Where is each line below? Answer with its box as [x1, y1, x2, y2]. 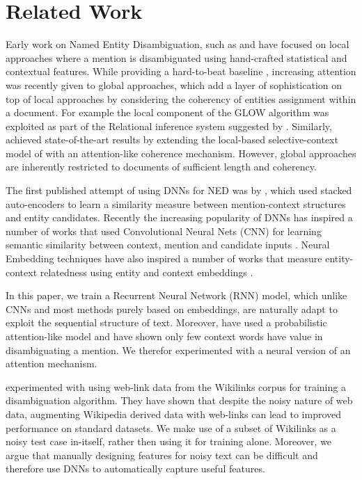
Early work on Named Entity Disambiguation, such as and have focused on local [6, 37, 349, 51]
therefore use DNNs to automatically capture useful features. [6, 461, 265, 476]
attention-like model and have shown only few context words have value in [6, 329, 323, 343]
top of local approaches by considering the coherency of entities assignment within [6, 91, 356, 106]
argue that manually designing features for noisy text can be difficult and [6, 447, 318, 462]
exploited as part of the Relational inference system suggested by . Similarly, [6, 118, 332, 133]
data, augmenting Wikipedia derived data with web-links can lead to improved [6, 406, 342, 421]
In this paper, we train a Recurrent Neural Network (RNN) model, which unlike [6, 288, 347, 303]
